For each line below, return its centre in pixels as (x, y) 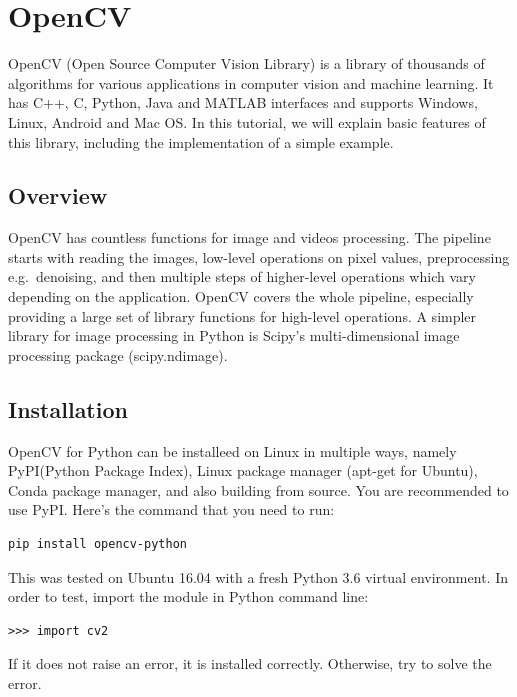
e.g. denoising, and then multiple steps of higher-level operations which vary (242, 276)
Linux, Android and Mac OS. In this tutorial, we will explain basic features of (247, 121)
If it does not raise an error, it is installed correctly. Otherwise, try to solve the (250, 663)
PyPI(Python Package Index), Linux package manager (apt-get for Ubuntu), (243, 470)
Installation (68, 408)
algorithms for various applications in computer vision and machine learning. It (251, 82)
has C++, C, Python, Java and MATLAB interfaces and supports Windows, (243, 102)
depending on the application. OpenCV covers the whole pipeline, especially (241, 296)
